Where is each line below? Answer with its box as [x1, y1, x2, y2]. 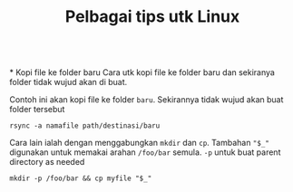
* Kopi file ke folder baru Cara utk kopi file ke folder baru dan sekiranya [9, 67, 275, 78]
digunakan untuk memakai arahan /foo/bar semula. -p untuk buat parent [9, 147, 281, 158]
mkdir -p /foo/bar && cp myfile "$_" [9, 174, 152, 183]
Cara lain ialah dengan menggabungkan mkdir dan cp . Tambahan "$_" [9, 138, 269, 149]
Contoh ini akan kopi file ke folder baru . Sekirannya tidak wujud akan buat [9, 94, 284, 105]
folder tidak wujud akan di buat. [9, 77, 128, 88]
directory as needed [9, 157, 85, 168]
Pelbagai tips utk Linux [64, 6, 240, 27]
